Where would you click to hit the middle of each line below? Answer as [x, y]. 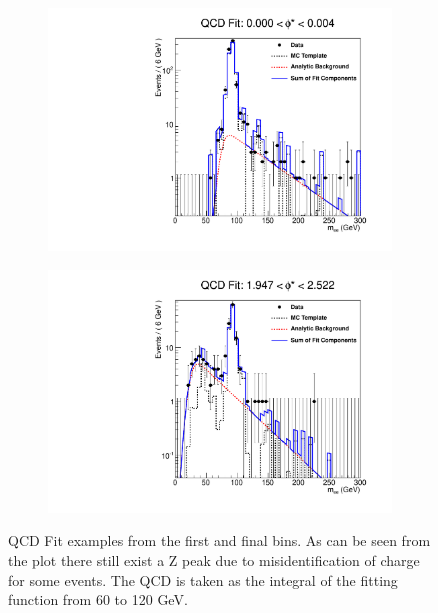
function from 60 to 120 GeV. [98, 599]
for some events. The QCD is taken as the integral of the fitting [203, 579]
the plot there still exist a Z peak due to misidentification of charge [214, 560]
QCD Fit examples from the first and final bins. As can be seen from [219, 540]
